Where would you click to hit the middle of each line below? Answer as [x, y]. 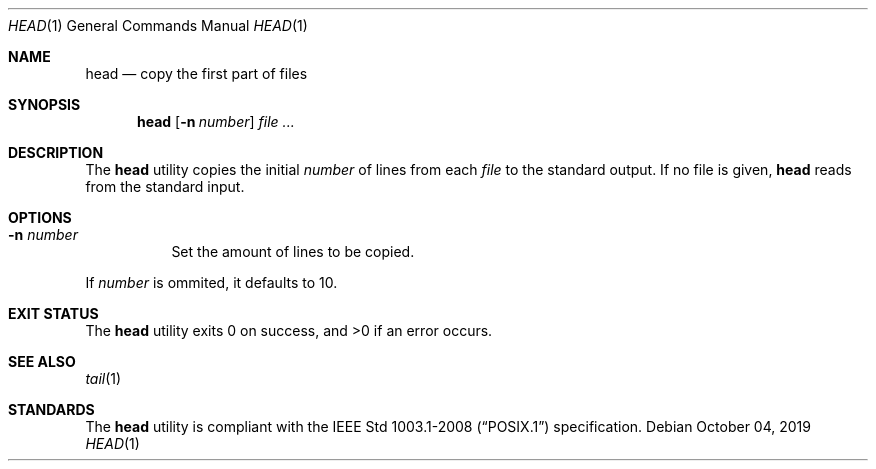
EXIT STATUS [53, 313]
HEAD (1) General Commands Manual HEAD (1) [158, 25]
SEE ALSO [42, 361]
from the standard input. [165, 186]
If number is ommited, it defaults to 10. [211, 282]
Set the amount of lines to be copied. [293, 251]
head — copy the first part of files [196, 73]
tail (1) [103, 378]
